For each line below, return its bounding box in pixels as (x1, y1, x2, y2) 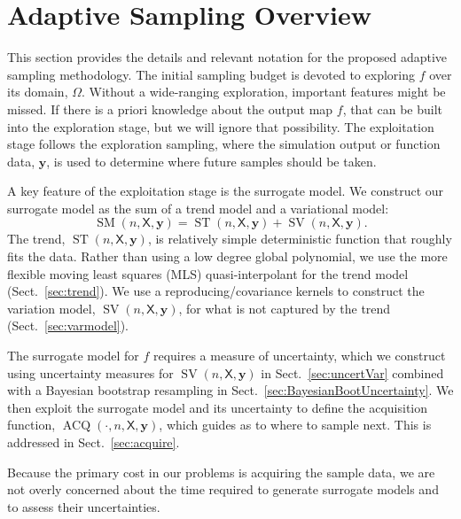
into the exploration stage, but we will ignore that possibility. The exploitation (7, 117, 434, 136)
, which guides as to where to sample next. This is (159, 415, 432, 434)
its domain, (7, 82, 68, 101)
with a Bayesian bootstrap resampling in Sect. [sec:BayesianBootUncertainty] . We (7, 381, 454, 399)
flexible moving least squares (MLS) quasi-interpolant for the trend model (7, 264, 409, 283)
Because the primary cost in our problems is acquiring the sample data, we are (7, 462, 435, 481)
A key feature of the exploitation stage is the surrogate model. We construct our (7, 182, 444, 200)
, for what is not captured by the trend (178, 298, 391, 317)
